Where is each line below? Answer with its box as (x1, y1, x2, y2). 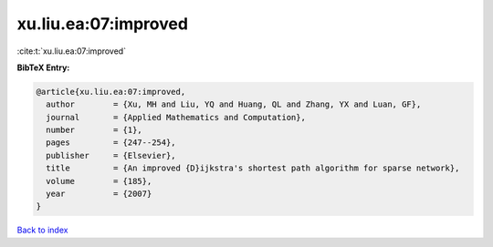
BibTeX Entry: (16, 62, 70, 73)
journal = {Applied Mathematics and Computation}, (46, 112, 306, 122)
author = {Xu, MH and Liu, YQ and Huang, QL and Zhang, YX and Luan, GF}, (46, 99, 422, 109)
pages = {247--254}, (46, 138, 177, 148)
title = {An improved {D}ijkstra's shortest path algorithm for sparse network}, (46, 163, 460, 173)
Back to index (16, 224, 68, 236)
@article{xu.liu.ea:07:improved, (36, 87, 186, 97)
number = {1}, (46, 125, 143, 136)
